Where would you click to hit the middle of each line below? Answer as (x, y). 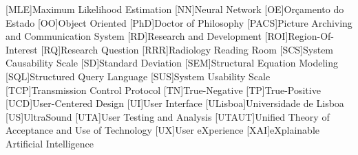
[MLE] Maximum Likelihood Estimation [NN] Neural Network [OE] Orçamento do (175, 9)
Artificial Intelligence (50, 143)
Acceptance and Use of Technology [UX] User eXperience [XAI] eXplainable (163, 130)
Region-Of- (311, 36)
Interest (22, 49)
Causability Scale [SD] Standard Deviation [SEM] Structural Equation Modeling (172, 63)
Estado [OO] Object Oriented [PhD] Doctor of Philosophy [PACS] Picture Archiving (179, 22)
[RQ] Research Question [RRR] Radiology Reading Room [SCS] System (187, 49)
